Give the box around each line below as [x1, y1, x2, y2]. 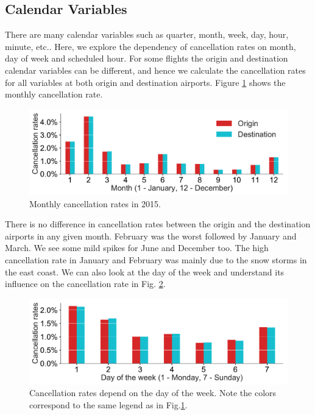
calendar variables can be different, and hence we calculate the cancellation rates [5, 63, 306, 76]
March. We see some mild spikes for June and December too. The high [5, 241, 269, 254]
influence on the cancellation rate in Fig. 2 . [5, 277, 166, 290]
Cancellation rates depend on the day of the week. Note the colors [29, 386, 277, 399]
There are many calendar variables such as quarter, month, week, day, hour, [5, 28, 289, 41]
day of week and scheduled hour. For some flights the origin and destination [5, 52, 288, 65]
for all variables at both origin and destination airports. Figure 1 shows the [5, 76, 286, 88]
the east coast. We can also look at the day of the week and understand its [5, 265, 285, 278]
